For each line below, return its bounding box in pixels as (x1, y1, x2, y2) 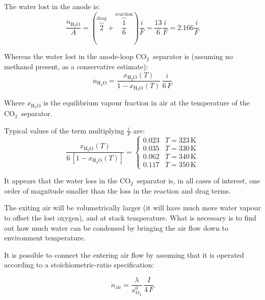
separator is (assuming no (153, 51, 233, 62)
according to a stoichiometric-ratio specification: (4, 259, 154, 270)
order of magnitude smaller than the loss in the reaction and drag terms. (4, 185, 231, 196)
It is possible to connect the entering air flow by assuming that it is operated (4, 249, 244, 260)
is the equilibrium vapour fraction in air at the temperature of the (43, 97, 250, 108)
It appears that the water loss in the (4, 175, 118, 186)
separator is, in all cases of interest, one (137, 175, 260, 186)
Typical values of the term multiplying (4, 125, 124, 135)
